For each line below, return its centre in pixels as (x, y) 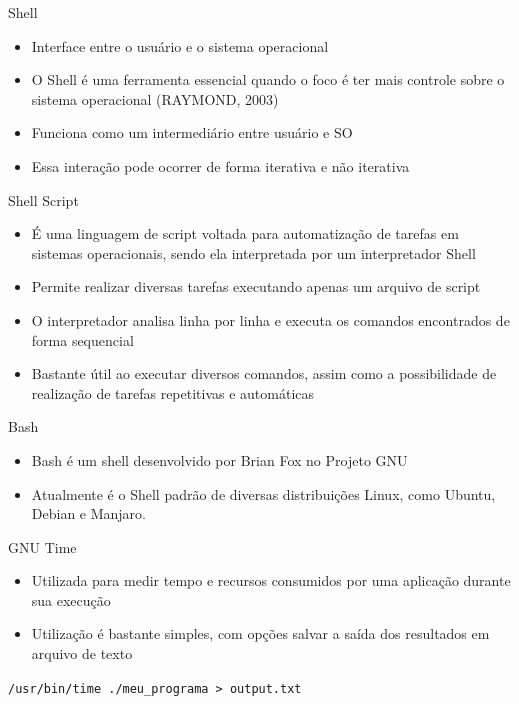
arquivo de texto (82, 653)
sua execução (71, 599)
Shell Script (43, 199)
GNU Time (42, 546)
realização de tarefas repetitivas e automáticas (173, 392)
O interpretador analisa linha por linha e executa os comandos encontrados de (270, 319)
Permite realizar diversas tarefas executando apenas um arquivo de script (256, 286)
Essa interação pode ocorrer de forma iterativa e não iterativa (220, 165)
